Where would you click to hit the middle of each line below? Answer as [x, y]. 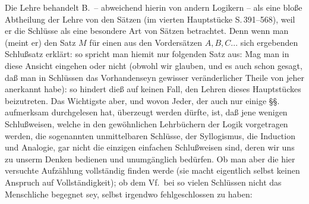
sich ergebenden [269, 42]
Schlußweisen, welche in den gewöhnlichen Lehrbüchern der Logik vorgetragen [146, 123]
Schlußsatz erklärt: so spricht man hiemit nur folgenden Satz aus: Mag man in [147, 54]
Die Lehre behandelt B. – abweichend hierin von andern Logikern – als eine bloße [154, 7]
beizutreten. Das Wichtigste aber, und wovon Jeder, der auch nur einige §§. [142, 100]
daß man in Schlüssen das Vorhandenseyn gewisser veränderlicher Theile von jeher [154, 77]
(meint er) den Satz [40, 42]
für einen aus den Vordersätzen [146, 42]
